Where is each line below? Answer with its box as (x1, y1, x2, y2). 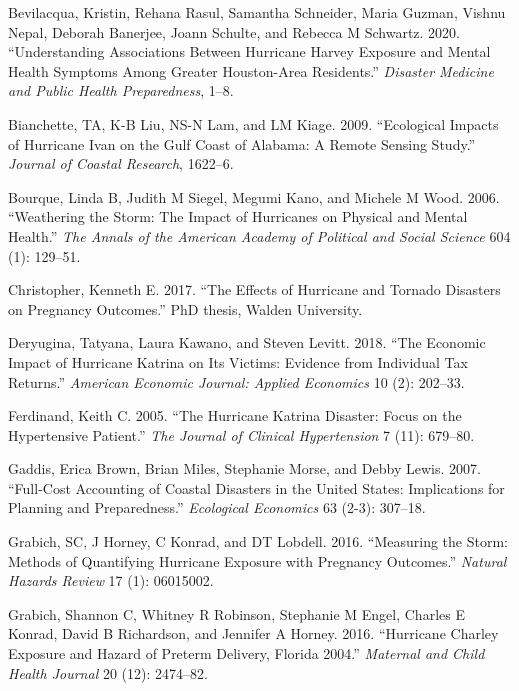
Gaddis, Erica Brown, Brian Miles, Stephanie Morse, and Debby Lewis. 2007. (8, 458, 481, 479)
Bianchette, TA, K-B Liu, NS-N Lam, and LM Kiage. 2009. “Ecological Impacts (8, 113, 499, 134)
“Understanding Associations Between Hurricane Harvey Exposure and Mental (8, 41, 491, 62)
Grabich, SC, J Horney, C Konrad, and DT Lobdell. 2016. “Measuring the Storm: (8, 531, 508, 552)
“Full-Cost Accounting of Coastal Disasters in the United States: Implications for (8, 477, 505, 498)
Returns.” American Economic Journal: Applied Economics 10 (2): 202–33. (8, 371, 465, 392)
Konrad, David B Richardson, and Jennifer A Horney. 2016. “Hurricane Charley (8, 623, 499, 644)
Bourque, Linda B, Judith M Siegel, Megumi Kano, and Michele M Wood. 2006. (8, 186, 500, 207)
